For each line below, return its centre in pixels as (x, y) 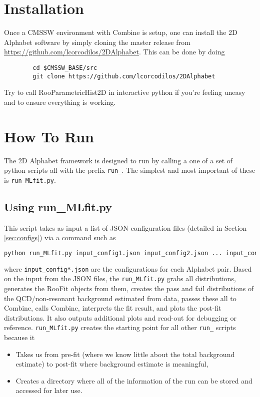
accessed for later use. (49, 390)
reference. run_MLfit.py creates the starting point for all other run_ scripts (120, 327)
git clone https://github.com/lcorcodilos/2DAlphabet (124, 76)
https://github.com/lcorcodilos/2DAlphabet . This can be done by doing (114, 52)
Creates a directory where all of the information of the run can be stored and (134, 380)
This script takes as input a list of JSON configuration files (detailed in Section (125, 227)
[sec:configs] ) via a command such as (60, 237)
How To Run (49, 136)
